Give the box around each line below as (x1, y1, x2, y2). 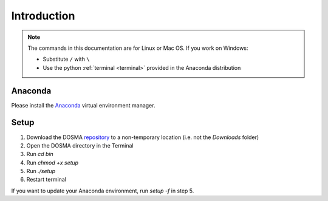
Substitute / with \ (43, 55, 91, 63)
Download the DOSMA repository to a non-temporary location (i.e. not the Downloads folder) (26, 134, 259, 141)
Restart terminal (26, 176, 67, 183)
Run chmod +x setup (26, 158, 79, 166)
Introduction (11, 9, 75, 22)
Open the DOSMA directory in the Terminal (26, 141, 134, 149)
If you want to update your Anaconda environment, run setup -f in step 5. (11, 187, 194, 194)
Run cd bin (26, 151, 54, 158)
